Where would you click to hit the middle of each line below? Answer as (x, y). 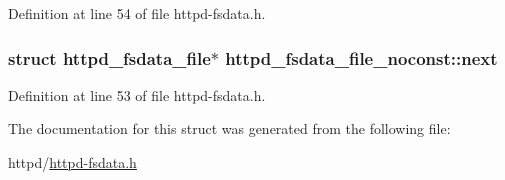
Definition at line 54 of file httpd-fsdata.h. (137, 13)
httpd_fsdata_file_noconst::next (361, 57)
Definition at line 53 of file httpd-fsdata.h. (137, 94)
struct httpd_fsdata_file (109, 57)
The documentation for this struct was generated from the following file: (229, 128)
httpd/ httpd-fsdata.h (72, 162)
